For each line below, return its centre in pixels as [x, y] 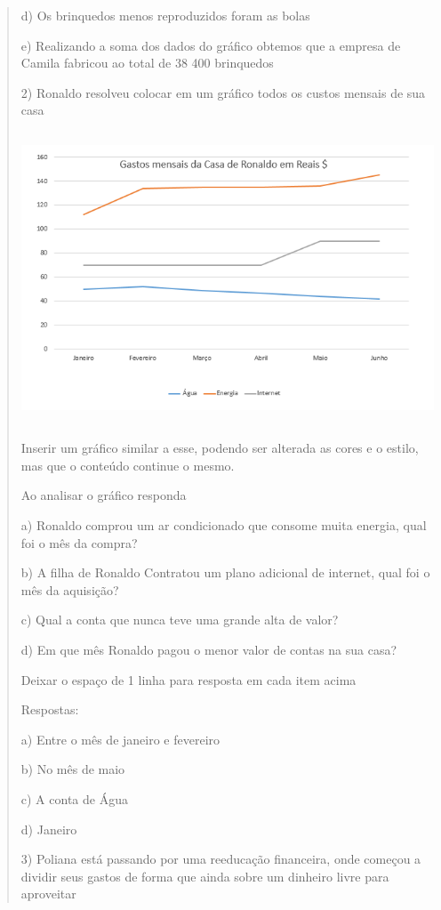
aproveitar [48, 894]
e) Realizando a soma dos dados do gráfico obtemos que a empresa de [211, 45]
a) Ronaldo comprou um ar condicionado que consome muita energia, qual [224, 525]
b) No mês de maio [73, 769]
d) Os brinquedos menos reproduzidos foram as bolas [165, 15]
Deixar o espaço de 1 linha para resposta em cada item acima [188, 679]
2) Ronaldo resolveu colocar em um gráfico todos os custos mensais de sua [223, 92]
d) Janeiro [49, 829]
